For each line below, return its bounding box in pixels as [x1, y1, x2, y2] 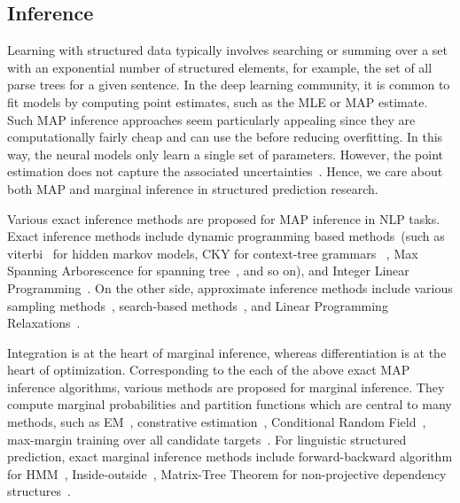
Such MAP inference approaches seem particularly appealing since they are [7, 110, 416, 128]
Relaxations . [7, 313, 81, 332]
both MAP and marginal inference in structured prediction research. [7, 179, 378, 197]
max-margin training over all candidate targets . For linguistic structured [7, 429, 407, 448]
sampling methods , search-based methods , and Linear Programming [7, 296, 388, 314]
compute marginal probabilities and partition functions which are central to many [7, 395, 452, 414]
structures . [7, 482, 71, 500]
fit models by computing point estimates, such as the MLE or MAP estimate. [7, 92, 428, 111]
